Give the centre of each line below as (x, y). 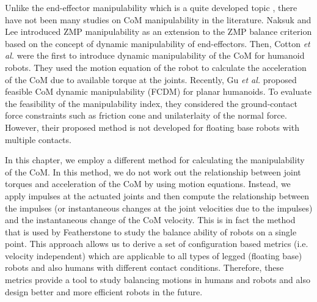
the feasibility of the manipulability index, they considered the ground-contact (151, 103)
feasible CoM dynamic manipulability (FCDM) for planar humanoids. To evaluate (158, 91)
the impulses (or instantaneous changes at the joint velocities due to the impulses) (159, 208)
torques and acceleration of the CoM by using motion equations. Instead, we (148, 184)
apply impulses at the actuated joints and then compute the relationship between (157, 195)
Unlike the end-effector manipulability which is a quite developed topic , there (151, 7)
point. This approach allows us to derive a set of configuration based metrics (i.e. (157, 244)
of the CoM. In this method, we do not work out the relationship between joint (153, 171)
